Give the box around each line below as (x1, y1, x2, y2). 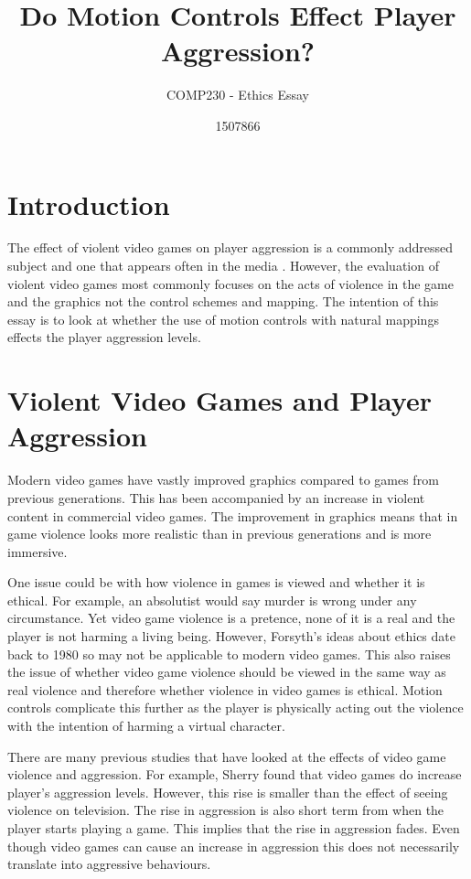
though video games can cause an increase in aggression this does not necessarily (7, 836, 460, 855)
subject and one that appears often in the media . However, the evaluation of (7, 256, 439, 275)
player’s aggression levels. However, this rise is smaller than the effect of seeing (7, 782, 448, 801)
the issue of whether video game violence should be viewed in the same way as (7, 662, 446, 681)
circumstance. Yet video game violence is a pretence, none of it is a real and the (7, 608, 455, 627)
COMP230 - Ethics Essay (166, 85, 309, 104)
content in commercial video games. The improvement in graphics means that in (7, 506, 458, 525)
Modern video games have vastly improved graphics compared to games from (7, 470, 439, 489)
